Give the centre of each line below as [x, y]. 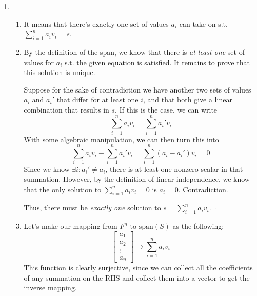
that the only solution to [63, 189]
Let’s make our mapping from [71, 226]
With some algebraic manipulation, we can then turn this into [121, 139]
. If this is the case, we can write [166, 109]
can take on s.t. [203, 23]
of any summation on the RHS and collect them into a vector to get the [137, 277]
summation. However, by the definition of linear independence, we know [137, 179]
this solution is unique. [60, 72]
